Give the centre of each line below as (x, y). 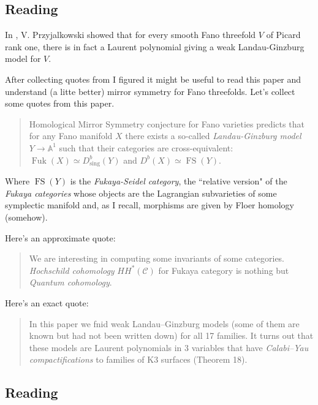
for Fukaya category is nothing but (224, 270)
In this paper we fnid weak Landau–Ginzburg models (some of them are (164, 323)
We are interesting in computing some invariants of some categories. (157, 258)
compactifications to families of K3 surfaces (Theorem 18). (138, 359)
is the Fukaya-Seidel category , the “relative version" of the (179, 181)
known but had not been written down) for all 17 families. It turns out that (171, 335)
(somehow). (26, 217)
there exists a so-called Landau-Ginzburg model (213, 136)
